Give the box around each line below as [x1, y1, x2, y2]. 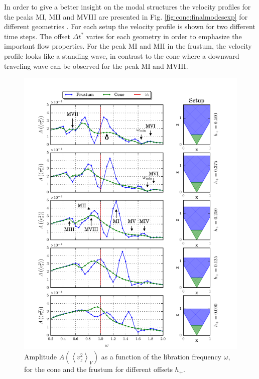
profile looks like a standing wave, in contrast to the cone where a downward [4, 50, 239, 61]
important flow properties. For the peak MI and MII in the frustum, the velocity [4, 41, 252, 51]
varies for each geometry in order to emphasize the [86, 31, 242, 41]
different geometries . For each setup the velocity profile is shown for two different [4, 21, 255, 32]
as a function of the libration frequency [101, 351, 222, 362]
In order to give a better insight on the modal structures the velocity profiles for [4, 2, 251, 12]
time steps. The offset [4, 31, 71, 41]
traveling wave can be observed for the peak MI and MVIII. [4, 60, 188, 71]
